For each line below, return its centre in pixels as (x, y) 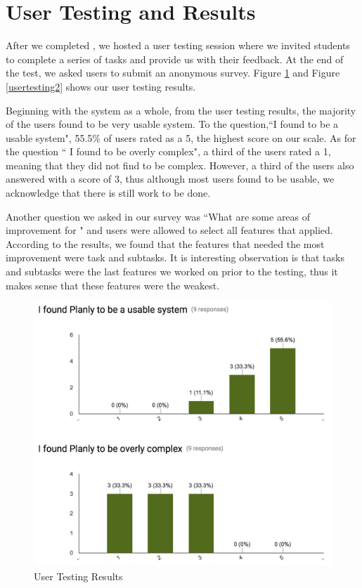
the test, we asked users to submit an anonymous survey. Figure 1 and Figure (173, 73)
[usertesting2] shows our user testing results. (101, 86)
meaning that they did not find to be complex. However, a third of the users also (180, 165)
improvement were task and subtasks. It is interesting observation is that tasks (175, 257)
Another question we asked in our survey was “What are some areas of (158, 216)
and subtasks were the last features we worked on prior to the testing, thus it (172, 272)
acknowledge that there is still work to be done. (108, 193)
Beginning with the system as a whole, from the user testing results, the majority (181, 110)
